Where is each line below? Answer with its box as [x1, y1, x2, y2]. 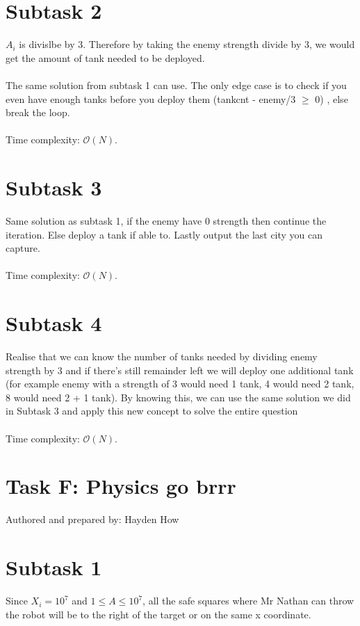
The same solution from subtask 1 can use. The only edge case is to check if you [6, 77, 347, 92]
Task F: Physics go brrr [6, 472, 236, 500]
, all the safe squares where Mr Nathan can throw [142, 593, 354, 608]
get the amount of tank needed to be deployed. [6, 50, 205, 65]
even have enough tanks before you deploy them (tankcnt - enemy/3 [6, 91, 296, 106]
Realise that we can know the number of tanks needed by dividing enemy [6, 349, 318, 364]
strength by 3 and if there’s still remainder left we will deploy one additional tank [6, 362, 354, 377]
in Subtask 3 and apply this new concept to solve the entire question [6, 403, 298, 418]
